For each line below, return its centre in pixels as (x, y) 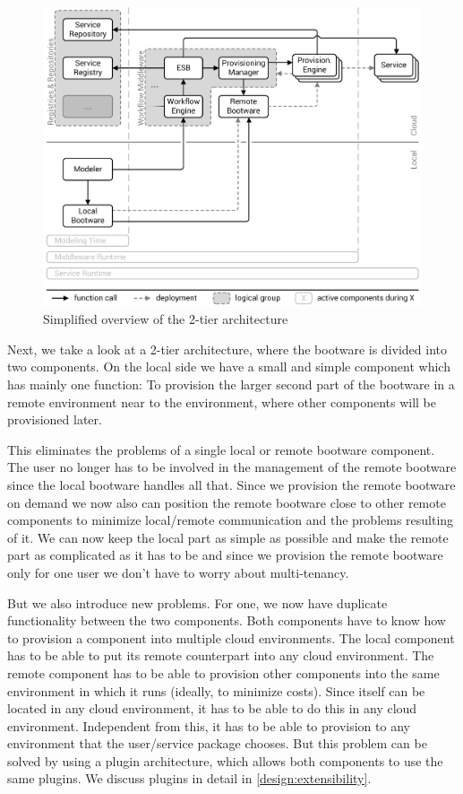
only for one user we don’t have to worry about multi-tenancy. (178, 572)
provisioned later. (55, 419)
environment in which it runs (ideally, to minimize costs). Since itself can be (216, 690)
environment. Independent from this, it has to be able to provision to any (209, 725)
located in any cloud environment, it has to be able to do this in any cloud (212, 708)
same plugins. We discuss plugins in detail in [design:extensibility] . (189, 778)
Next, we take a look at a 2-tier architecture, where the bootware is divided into (227, 349)
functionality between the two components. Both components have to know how (227, 620)
